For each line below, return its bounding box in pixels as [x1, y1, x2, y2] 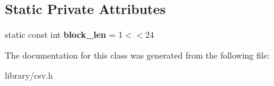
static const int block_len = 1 [5, 28, 123, 41]
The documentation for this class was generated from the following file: [5, 48, 270, 61]
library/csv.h [5, 69, 53, 82]
